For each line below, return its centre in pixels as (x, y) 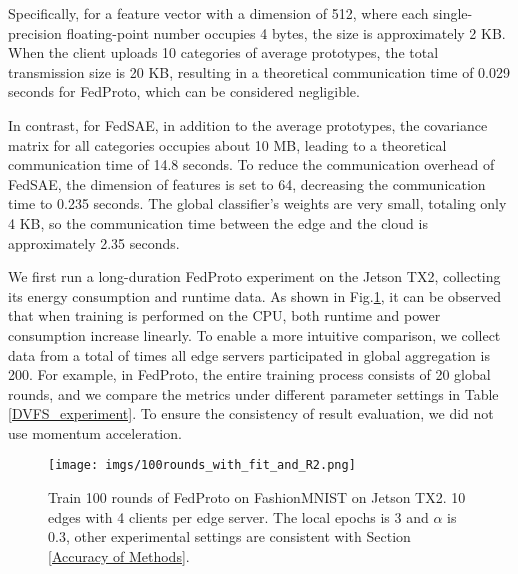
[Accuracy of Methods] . (119, 555)
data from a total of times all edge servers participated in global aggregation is (249, 354)
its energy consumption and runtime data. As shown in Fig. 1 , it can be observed (255, 295)
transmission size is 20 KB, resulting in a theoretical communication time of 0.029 (259, 71)
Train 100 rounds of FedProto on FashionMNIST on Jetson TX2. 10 (257, 497)
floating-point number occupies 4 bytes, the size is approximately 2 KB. (286, 32)
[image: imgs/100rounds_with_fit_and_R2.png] (202, 465)
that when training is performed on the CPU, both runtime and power (224, 315)
